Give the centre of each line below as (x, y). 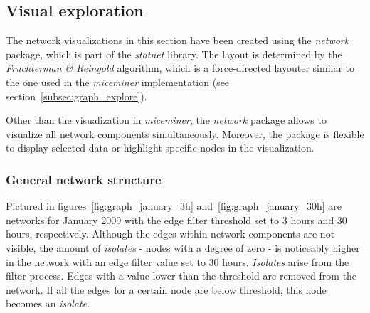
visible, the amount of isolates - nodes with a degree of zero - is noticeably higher (183, 247)
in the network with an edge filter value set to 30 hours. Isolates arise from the (178, 261)
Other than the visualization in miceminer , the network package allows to (166, 120)
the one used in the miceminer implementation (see (118, 81)
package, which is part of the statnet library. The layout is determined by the (174, 54)
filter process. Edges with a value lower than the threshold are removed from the (181, 276)
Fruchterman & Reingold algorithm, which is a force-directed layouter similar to (180, 68)
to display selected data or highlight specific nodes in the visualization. (160, 148)
